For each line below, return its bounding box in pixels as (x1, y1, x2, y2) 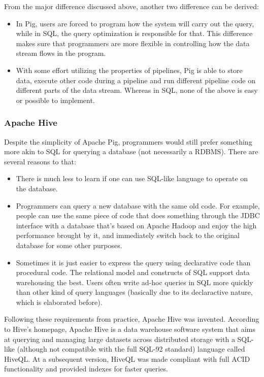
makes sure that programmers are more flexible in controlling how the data (16, 38, 250, 48)
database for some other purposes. (16, 239, 122, 250)
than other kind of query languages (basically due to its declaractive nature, (16, 287, 253, 297)
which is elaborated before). (16, 296, 103, 307)
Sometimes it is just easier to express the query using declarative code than (16, 257, 251, 267)
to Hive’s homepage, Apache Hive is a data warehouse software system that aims (4, 324, 255, 334)
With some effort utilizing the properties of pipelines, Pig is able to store (16, 64, 243, 75)
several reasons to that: (4, 156, 76, 166)
